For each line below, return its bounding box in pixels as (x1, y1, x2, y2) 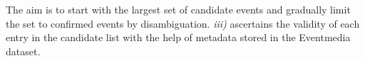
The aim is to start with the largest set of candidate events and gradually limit (6, 2, 351, 16)
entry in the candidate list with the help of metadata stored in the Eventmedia (6, 30, 351, 45)
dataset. (6, 43, 41, 58)
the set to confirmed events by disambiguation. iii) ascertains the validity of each (6, 16, 360, 30)
